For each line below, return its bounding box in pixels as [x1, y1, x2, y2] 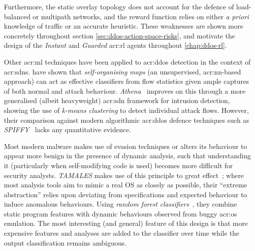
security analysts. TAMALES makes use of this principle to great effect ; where [4, 170, 244, 180]
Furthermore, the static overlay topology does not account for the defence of [4, 1, 234, 11]
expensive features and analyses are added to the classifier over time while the [4, 228, 239, 238]
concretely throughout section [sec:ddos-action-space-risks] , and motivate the [4, 30, 235, 40]
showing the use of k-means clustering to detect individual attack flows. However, [4, 105, 249, 115]
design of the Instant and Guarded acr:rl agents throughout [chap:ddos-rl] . [4, 40, 227, 50]
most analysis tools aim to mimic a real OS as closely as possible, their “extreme [4, 179, 247, 190]
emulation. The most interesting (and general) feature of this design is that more [4, 218, 248, 228]
